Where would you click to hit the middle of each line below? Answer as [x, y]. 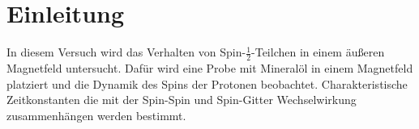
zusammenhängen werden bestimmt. [96, 115]
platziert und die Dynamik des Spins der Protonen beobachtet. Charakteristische [207, 83]
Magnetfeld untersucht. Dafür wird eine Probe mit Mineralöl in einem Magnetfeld [210, 67]
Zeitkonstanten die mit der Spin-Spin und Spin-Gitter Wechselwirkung [182, 100]
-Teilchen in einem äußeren [318, 52]
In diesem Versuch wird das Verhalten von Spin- [126, 52]
